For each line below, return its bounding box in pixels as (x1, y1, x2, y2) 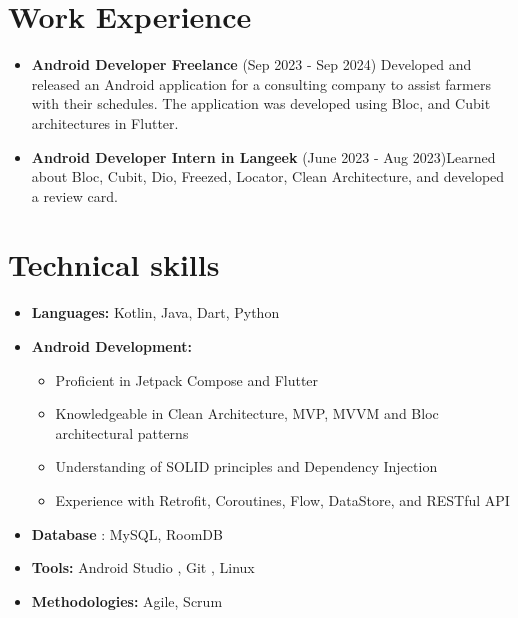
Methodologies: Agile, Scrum (31, 590, 223, 611)
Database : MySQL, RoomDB (31, 523, 223, 544)
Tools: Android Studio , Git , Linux (31, 557, 255, 578)
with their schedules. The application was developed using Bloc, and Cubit (31, 93, 491, 114)
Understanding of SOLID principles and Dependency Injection (55, 456, 438, 477)
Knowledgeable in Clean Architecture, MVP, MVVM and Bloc (55, 403, 439, 424)
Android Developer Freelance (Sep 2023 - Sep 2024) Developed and (31, 54, 472, 75)
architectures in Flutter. (31, 112, 179, 133)
